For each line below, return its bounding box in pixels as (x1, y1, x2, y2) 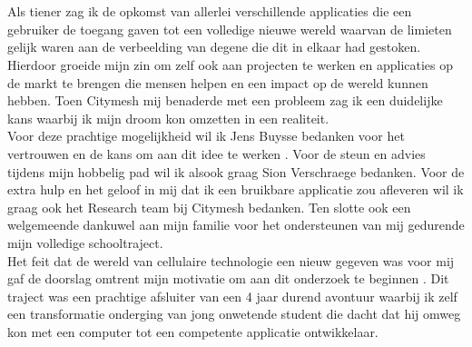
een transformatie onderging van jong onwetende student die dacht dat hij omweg (7, 304, 461, 323)
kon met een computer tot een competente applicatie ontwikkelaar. (7, 322, 379, 341)
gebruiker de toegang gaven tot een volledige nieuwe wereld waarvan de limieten (7, 19, 452, 38)
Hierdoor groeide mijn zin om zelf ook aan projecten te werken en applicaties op (7, 55, 454, 74)
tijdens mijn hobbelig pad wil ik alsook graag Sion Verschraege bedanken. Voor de (7, 162, 465, 181)
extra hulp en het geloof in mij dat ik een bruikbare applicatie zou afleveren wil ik (7, 180, 464, 199)
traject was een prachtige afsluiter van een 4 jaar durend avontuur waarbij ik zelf (7, 286, 457, 305)
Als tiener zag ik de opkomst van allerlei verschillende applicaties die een (7, 2, 412, 21)
